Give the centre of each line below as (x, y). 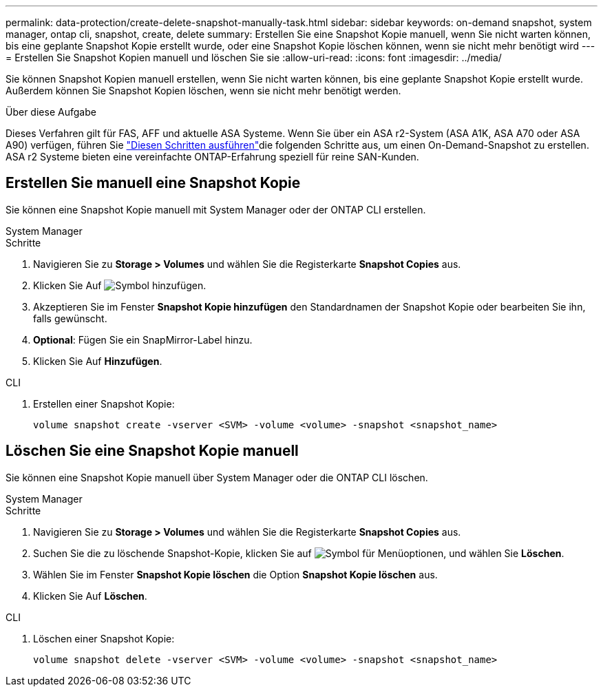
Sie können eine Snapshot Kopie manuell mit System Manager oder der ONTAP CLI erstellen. (216, 209)
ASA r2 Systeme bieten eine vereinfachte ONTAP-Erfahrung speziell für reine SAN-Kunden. (212, 157)
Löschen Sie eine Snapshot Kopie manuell (152, 451)
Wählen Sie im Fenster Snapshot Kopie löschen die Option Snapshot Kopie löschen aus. (235, 574)
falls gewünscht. (70, 318)
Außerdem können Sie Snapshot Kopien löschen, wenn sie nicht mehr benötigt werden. (203, 91)
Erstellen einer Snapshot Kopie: (104, 403)
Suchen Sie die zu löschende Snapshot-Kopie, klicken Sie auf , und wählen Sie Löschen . (299, 553)
